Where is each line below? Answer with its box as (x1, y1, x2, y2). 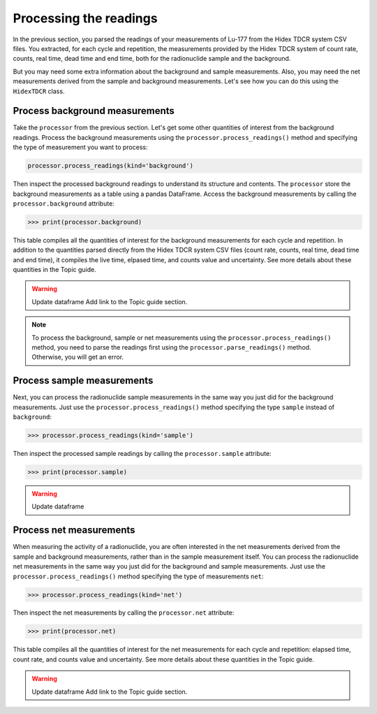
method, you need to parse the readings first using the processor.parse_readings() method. (31, 343, 311, 352)
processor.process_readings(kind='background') (27, 162, 193, 170)
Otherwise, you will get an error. (31, 353, 124, 362)
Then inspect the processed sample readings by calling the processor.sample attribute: (13, 450, 272, 458)
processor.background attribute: (13, 199, 114, 208)
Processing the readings (13, 10, 158, 26)
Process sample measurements (13, 375, 154, 387)
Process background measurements (13, 105, 175, 117)
